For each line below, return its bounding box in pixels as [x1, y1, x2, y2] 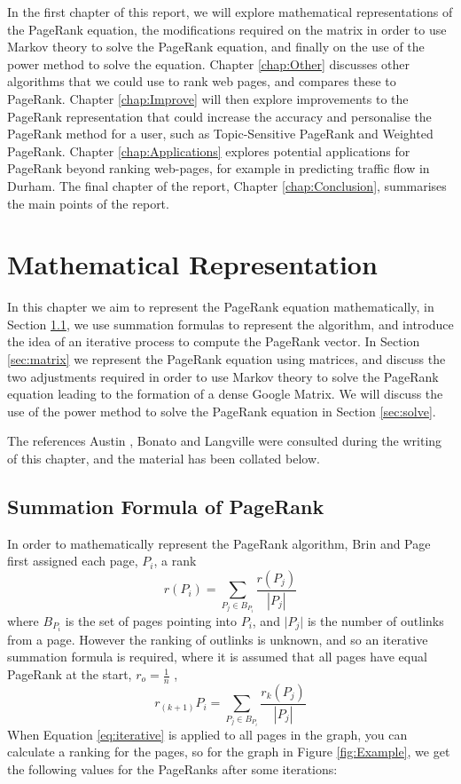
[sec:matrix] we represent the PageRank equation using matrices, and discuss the [7, 350, 446, 368]
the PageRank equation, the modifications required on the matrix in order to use [7, 20, 447, 38]
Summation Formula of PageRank [7, 492, 324, 519]
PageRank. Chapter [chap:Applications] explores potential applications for [7, 141, 410, 160]
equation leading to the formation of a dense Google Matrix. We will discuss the [7, 384, 443, 403]
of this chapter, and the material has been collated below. [7, 449, 320, 467]
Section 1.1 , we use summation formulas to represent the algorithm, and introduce [7, 314, 454, 333]
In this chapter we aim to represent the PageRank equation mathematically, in [7, 297, 434, 316]
